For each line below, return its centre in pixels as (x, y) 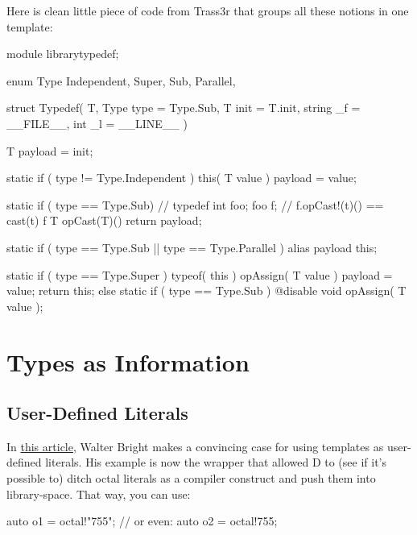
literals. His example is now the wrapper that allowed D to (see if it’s (216, 462)
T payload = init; (50, 150)
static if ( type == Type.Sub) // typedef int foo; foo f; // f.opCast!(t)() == (195, 204)
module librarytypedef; (63, 54)
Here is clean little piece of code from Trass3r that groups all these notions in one (208, 10)
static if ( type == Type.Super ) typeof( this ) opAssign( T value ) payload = (200, 274)
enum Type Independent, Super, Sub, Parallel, (121, 80)
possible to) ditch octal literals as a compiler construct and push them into (191, 478)
